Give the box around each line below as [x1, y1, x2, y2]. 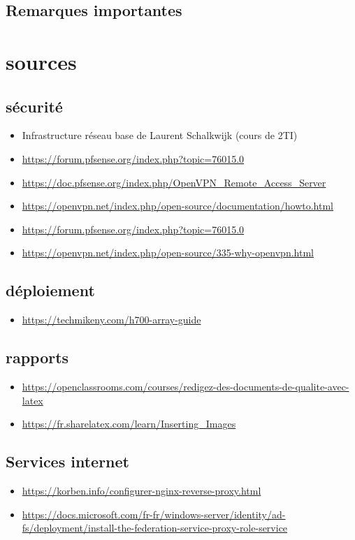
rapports [6, 346, 69, 368]
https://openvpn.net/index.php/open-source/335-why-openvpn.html [22, 245, 314, 260]
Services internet [6, 451, 129, 472]
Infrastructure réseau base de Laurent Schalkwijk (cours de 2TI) [22, 128, 298, 143]
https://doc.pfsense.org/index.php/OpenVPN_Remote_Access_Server [22, 175, 326, 189]
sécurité [6, 95, 63, 117]
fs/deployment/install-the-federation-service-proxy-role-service [22, 520, 288, 535]
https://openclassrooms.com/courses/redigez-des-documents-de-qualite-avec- [22, 379, 349, 393]
